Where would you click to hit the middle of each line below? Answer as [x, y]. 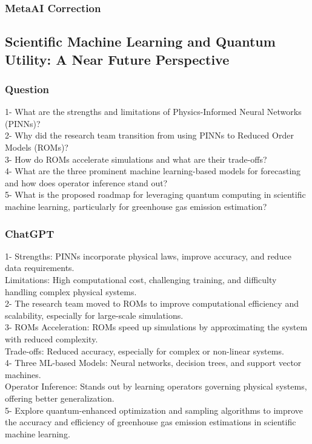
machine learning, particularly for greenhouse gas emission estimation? [136, 206]
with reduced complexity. [51, 338]
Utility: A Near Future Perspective [117, 59]
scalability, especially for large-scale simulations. [94, 315]
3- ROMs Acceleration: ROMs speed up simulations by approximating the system [156, 327]
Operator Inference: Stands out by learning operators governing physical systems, [156, 386]
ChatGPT [30, 233]
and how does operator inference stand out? [86, 182]
